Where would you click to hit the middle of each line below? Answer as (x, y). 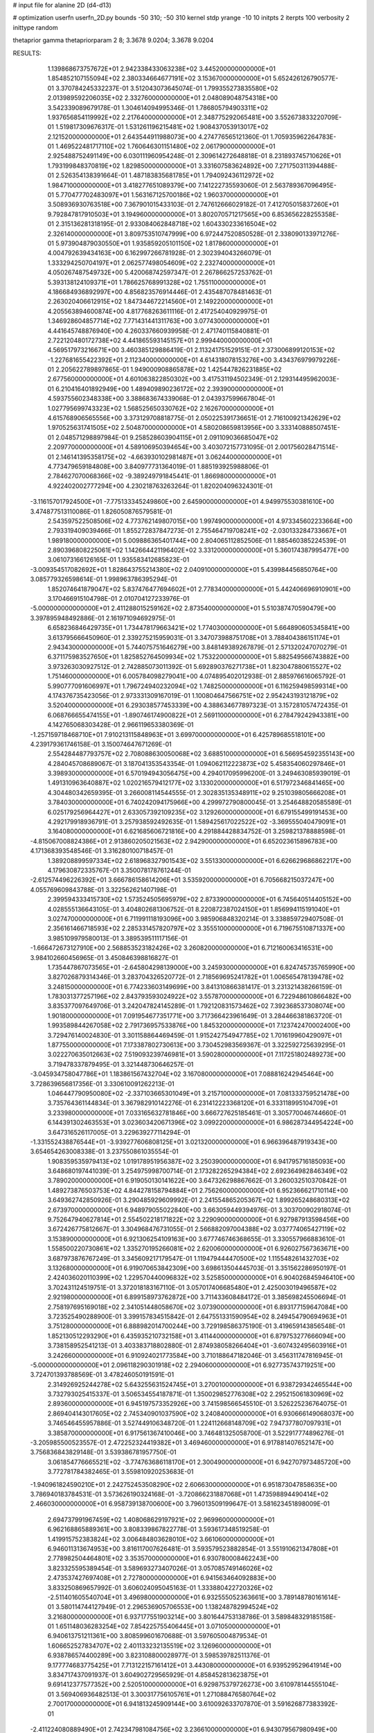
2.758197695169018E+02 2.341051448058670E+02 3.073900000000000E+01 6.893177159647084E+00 (198, 1307)
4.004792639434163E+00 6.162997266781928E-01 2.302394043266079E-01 (159, 253)
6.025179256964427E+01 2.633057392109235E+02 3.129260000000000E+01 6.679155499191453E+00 (197, 812)
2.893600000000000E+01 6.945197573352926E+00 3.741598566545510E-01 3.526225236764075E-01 (197, 1404)
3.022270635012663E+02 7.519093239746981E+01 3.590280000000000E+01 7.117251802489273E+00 (197, 1054)
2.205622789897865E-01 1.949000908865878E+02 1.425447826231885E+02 (169, 369)
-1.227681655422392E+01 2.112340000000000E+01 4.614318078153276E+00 (160, 360)
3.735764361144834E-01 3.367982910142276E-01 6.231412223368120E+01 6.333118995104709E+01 (193, 1103)
